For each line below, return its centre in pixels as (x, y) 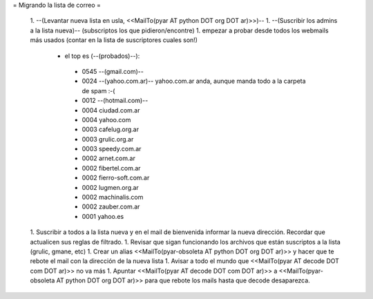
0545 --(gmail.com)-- (113, 71)
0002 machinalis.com (113, 197)
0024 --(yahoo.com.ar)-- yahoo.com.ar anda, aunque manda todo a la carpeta (194, 81)
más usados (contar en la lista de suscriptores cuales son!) (114, 40)
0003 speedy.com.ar (112, 149)
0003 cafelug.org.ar (111, 129)
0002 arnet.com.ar (109, 158)
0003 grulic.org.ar (108, 139)
